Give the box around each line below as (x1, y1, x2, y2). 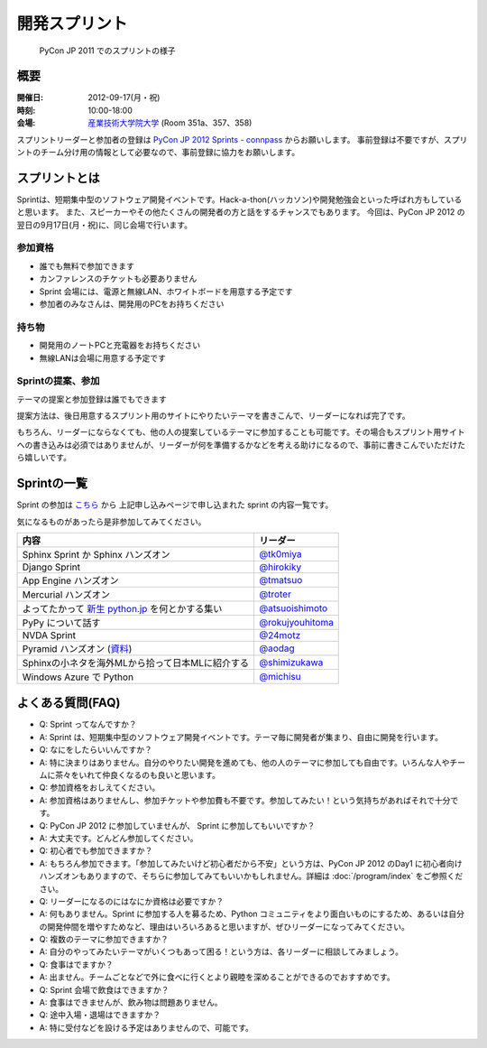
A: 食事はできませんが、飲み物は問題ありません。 (39, 997, 223, 1008)
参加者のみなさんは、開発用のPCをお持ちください (39, 299, 225, 310)
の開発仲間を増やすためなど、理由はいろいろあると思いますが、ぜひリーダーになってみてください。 (39, 921, 409, 932)
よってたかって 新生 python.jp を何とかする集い (22, 602, 223, 615)
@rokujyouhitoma (259, 616, 334, 628)
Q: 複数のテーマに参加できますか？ (39, 934, 169, 945)
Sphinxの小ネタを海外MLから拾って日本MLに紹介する (22, 656, 250, 669)
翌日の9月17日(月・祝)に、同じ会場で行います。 (16, 219, 193, 230)
